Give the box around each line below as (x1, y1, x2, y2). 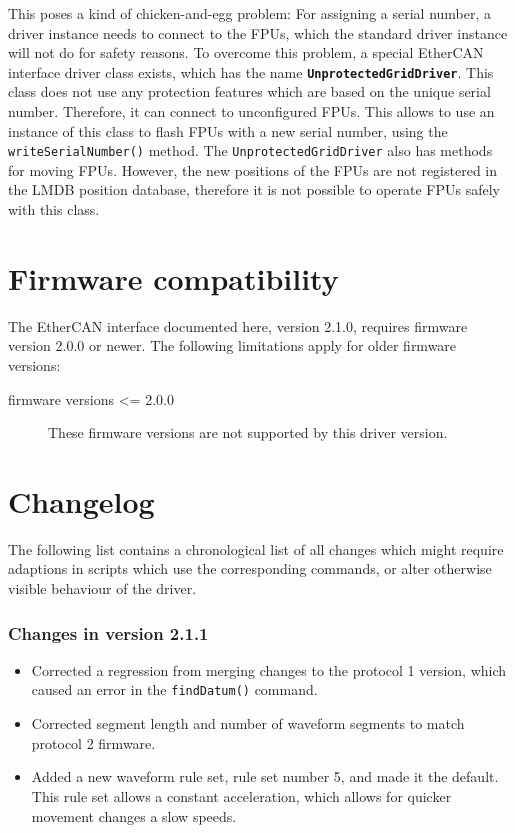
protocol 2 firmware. (31, 732, 156, 753)
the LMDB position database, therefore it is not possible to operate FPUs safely (8, 179, 501, 200)
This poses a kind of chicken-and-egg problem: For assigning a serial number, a (8, 3, 492, 23)
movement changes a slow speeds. (31, 805, 237, 826)
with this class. (8, 199, 100, 220)
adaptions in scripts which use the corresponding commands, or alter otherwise (8, 558, 492, 579)
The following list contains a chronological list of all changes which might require (8, 538, 504, 559)
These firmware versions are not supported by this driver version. (48, 422, 448, 443)
